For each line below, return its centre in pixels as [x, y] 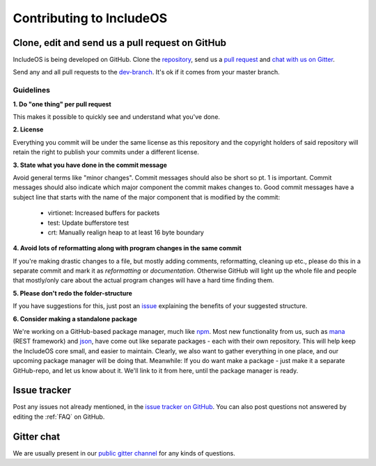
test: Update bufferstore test [88, 223]
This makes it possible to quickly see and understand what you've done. [117, 116]
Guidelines [31, 90]
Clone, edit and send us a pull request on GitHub [119, 43]
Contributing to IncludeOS [90, 18]
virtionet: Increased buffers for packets [104, 213]
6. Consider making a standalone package [75, 319]
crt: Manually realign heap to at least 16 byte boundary [126, 232]
